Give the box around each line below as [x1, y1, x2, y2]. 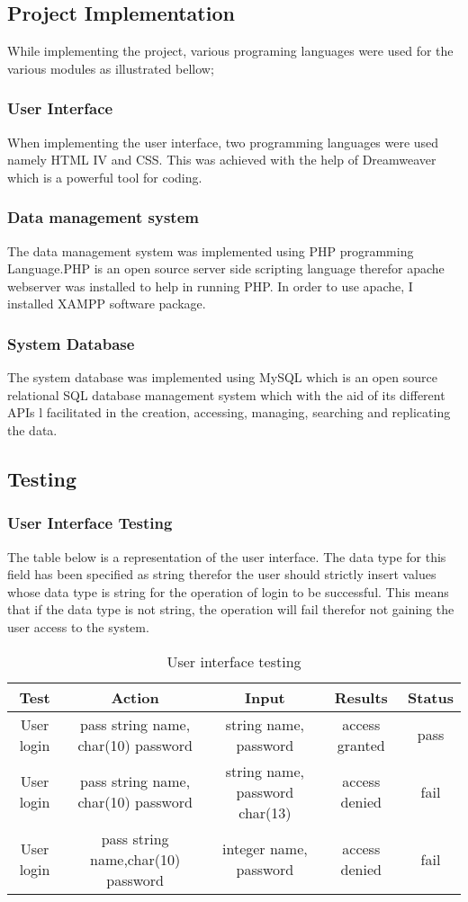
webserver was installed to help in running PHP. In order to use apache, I [7, 276, 413, 295]
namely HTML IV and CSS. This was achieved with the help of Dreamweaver [7, 150, 436, 169]
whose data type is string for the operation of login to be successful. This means [7, 582, 449, 601]
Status [408, 686, 454, 708]
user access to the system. [7, 617, 149, 636]
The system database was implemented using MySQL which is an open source [7, 368, 437, 387]
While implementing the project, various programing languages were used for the [7, 41, 454, 60]
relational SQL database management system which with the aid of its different [7, 385, 445, 404]
